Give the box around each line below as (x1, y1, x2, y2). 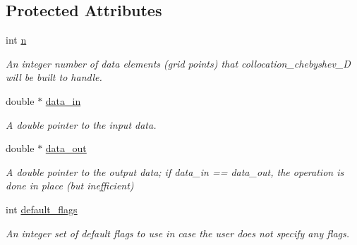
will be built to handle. (6, 70, 102, 84)
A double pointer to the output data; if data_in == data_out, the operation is (6, 164, 344, 179)
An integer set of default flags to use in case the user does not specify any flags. (6, 225, 350, 240)
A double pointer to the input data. (6, 117, 157, 132)
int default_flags (6, 201, 78, 216)
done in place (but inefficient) (6, 178, 134, 193)
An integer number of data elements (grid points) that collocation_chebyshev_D (6, 56, 351, 70)
